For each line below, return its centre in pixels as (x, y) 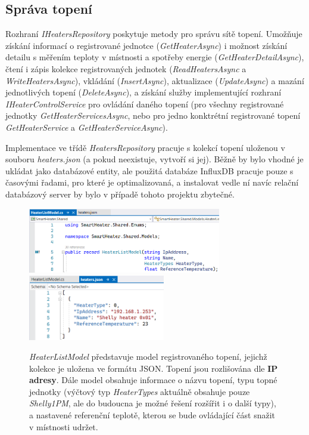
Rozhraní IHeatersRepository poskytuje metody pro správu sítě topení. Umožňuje (154, 34)
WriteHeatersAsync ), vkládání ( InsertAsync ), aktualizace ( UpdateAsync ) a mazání (155, 80)
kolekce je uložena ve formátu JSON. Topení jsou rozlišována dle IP (154, 368)
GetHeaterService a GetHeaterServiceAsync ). (87, 127)
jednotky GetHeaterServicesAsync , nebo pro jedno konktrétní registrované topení (153, 115)
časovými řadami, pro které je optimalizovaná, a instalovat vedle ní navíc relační (152, 182)
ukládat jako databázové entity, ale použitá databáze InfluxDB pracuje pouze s (149, 170)
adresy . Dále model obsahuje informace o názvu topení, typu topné (153, 380)
